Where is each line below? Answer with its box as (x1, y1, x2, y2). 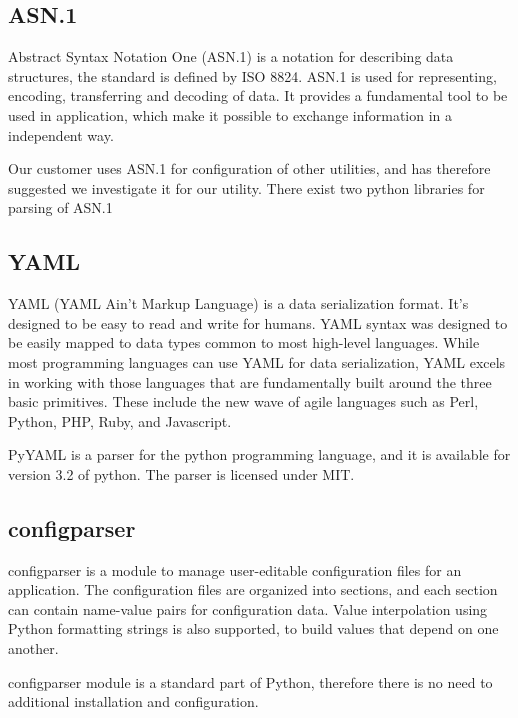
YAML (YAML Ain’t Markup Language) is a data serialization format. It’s (8, 293, 469, 314)
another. (8, 638, 59, 659)
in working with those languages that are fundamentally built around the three (8, 371, 492, 392)
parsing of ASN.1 (8, 197, 113, 218)
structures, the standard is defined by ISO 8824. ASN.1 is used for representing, (8, 65, 497, 86)
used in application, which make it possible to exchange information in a (8, 104, 453, 125)
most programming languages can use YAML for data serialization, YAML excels (8, 351, 506, 372)
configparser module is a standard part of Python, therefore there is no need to (8, 671, 493, 692)
